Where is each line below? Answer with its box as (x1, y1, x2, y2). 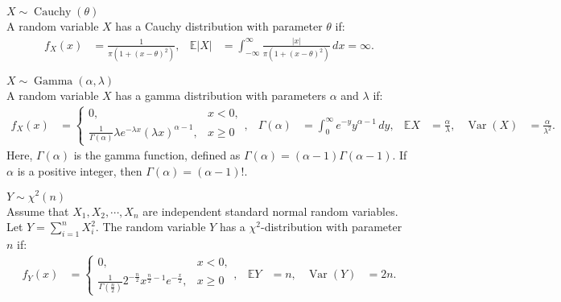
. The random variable (95, 218, 206, 235)
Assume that (6, 202, 69, 219)
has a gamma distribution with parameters (115, 87, 327, 104)
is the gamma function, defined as (73, 147, 241, 163)
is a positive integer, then (17, 162, 142, 179)
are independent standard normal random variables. (142, 202, 398, 219)
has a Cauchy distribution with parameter (115, 18, 323, 34)
